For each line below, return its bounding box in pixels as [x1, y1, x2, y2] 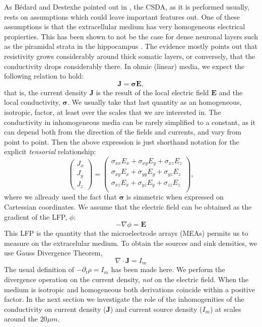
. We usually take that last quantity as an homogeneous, [68, 97, 242, 107]
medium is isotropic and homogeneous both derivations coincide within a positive [4, 284, 255, 294]
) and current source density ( [110, 303, 203, 314]
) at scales [210, 303, 241, 314]
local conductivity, [4, 97, 60, 107]
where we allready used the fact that [4, 191, 117, 202]
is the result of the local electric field [96, 87, 209, 97]
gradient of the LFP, [4, 211, 68, 222]
